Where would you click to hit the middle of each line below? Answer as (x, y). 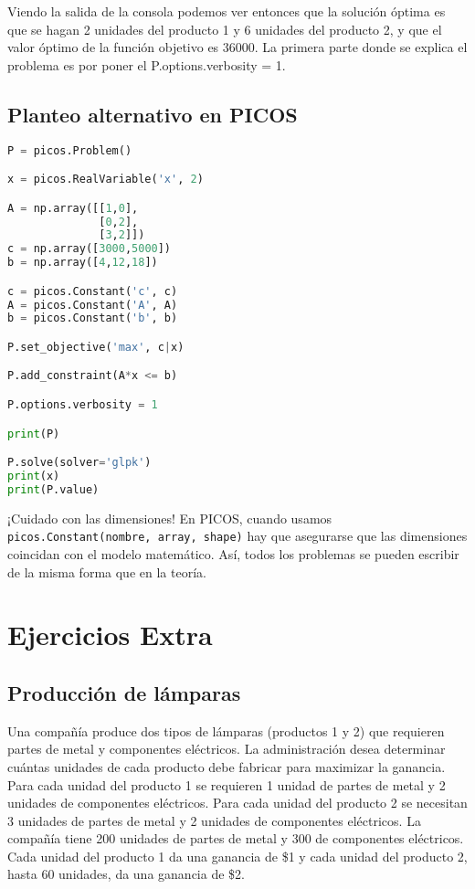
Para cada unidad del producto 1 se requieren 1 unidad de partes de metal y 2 (227, 784)
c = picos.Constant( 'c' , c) (93, 291)
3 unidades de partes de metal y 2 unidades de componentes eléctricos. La (214, 820)
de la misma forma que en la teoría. (107, 571)
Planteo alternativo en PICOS (153, 114)
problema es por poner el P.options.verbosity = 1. (147, 64)
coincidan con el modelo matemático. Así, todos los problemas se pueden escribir (233, 553)
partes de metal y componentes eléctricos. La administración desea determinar (227, 749)
